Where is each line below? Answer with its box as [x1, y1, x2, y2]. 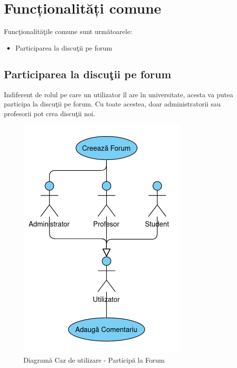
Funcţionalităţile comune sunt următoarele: [4, 26, 133, 36]
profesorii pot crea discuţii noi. [4, 108, 95, 118]
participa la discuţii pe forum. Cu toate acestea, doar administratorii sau [4, 99, 221, 109]
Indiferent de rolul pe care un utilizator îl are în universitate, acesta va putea [4, 89, 234, 99]
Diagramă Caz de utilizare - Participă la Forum [23, 354, 165, 365]
